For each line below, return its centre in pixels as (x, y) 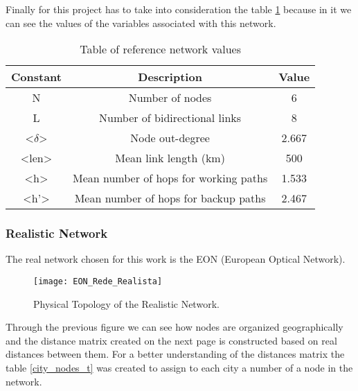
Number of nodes (170, 98)
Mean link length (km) (170, 158)
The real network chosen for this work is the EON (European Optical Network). (176, 259)
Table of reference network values (160, 49)
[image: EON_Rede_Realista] (98, 281)
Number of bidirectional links (170, 118)
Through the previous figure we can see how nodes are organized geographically (174, 327)
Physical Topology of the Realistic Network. (126, 303)
